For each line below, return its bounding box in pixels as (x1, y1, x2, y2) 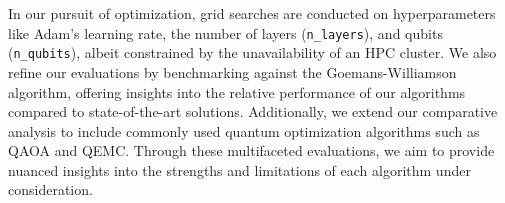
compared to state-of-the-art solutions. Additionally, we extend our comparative (8, 101, 498, 122)
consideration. (8, 179, 93, 200)
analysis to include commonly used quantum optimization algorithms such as (8, 120, 480, 141)
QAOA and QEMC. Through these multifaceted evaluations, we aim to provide (8, 140, 495, 161)
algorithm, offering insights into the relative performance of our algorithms (8, 81, 466, 102)
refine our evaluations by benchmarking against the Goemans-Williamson (8, 61, 457, 82)
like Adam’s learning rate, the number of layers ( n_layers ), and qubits (8, 22, 443, 43)
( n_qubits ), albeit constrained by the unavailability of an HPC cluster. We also (8, 42, 497, 63)
